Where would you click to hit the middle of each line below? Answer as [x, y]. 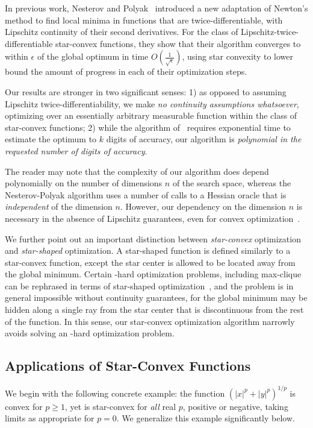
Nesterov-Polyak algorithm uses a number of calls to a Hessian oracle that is [146, 194]
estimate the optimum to [51, 139]
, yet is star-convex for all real [121, 406]
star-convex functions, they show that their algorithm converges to [178, 43]
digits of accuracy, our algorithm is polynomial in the [204, 139]
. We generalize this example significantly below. [206, 418]
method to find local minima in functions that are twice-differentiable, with [144, 20]
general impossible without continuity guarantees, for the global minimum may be [156, 297]
